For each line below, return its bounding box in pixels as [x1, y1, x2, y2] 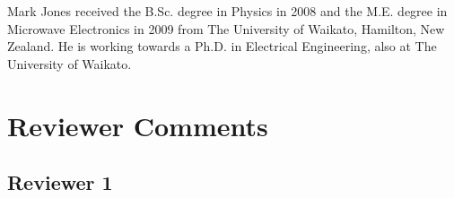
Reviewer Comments [7, 107, 268, 143]
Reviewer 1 [7, 168, 113, 196]
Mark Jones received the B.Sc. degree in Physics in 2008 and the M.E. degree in [7, 2, 448, 20]
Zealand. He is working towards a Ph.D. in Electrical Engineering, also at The [7, 37, 437, 56]
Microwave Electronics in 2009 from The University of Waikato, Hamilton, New [7, 19, 445, 38]
